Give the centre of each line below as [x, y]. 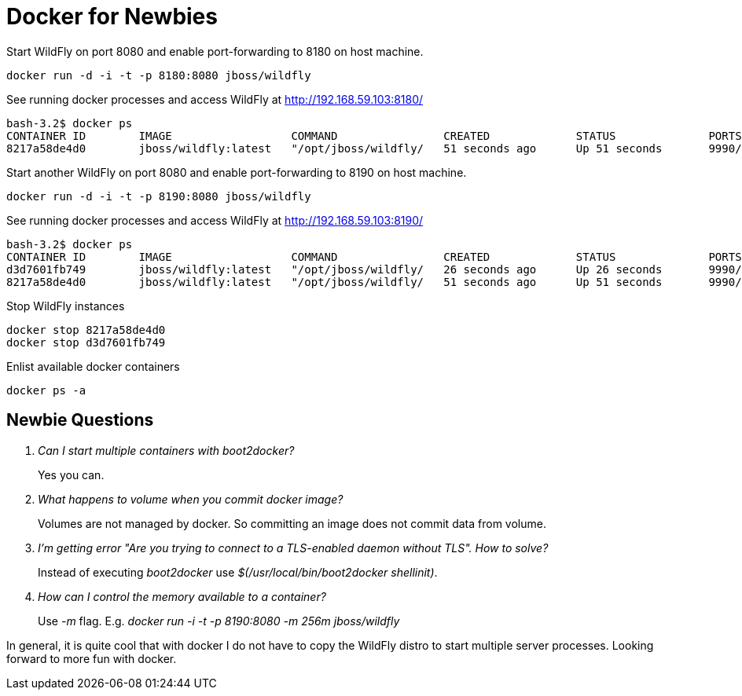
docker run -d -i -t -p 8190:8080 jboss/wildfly [159, 196]
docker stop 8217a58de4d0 [86, 330]
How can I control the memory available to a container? [182, 596]
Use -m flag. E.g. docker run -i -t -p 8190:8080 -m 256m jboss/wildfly [219, 621]
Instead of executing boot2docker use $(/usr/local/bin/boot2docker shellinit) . [238, 572]
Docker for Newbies [112, 16]
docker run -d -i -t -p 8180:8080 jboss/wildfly [159, 75]
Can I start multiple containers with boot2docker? [166, 450]
